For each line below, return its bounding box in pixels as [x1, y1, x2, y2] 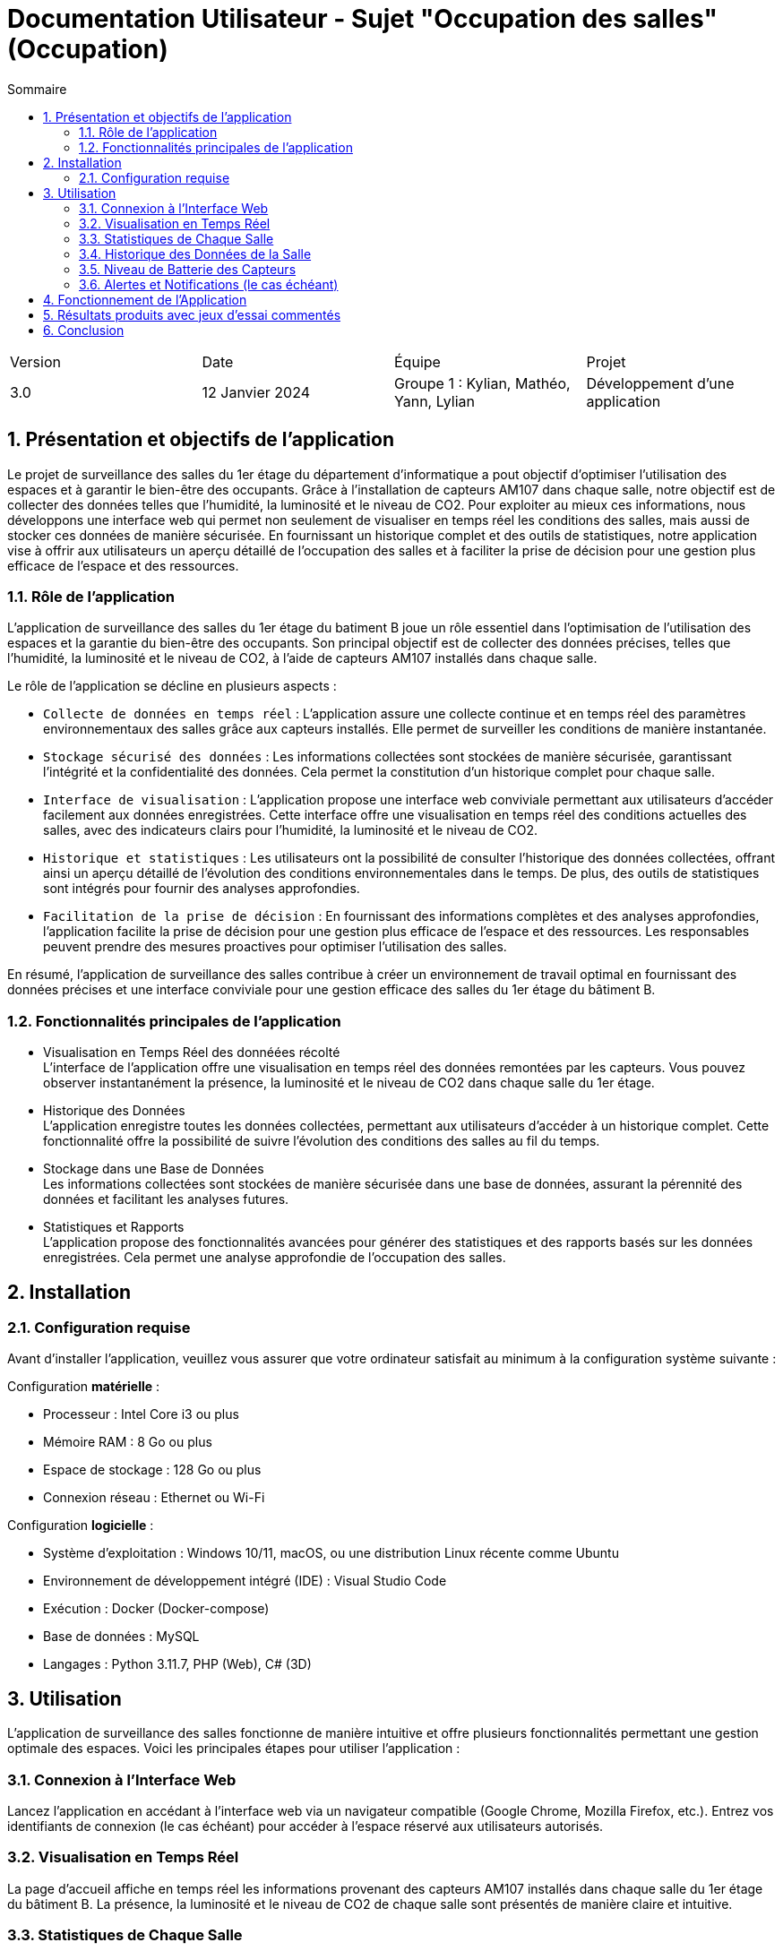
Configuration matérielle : [7, 1379, 160, 1395]
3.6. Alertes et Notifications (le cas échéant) [79, 276, 339, 292]
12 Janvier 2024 [202, 382, 311, 401]
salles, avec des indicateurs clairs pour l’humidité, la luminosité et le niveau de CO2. [43, 822, 538, 838]
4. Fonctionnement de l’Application [43, 291, 247, 307]
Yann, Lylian [394, 391, 475, 410]
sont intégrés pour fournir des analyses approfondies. [43, 881, 360, 897]
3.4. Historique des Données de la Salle [79, 245, 312, 262]
